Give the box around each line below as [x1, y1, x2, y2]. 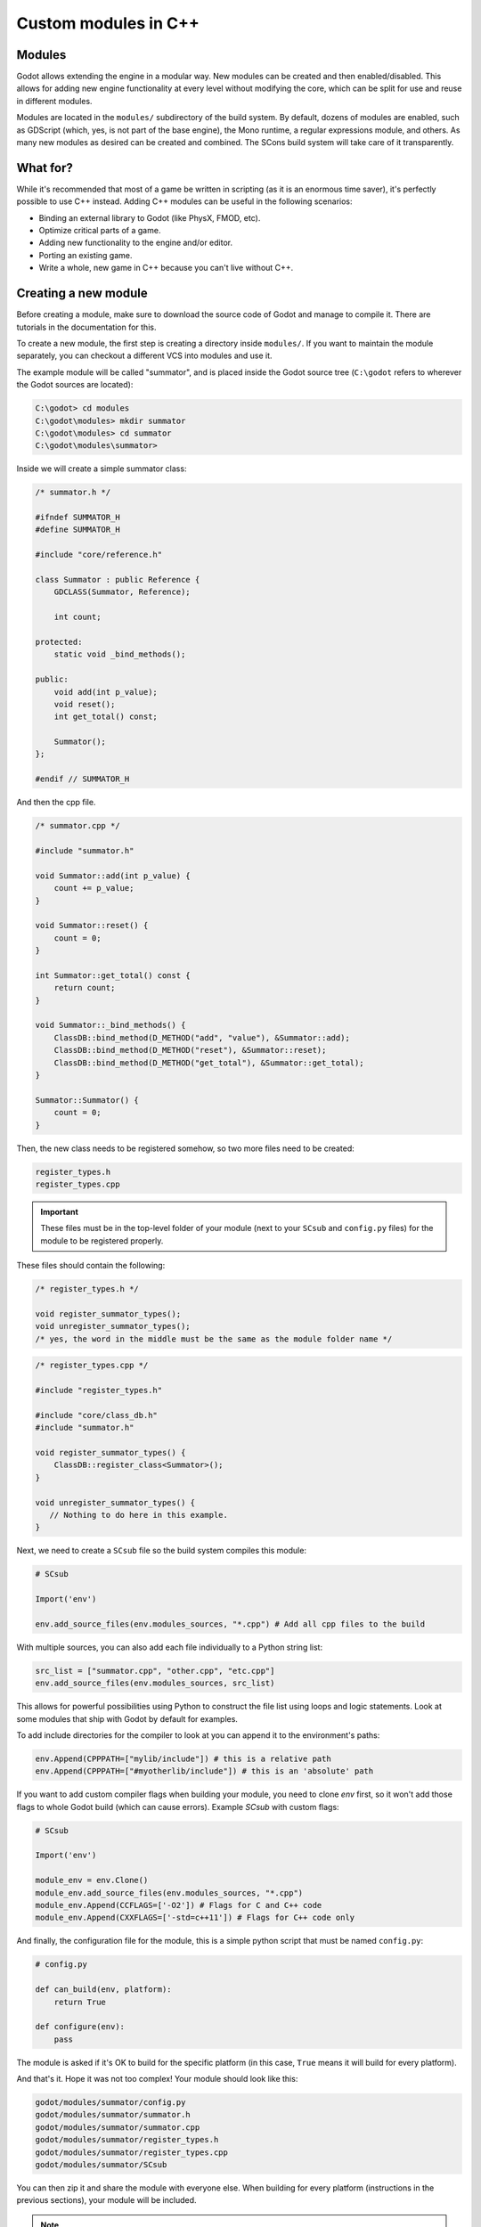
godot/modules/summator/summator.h [35, 2109, 191, 2120]
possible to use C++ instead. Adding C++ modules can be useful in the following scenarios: [16, 196, 353, 207]
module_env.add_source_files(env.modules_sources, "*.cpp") [35, 1888, 304, 1897]
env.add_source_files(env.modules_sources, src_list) [35, 1678, 275, 1688]
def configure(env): [35, 2022, 125, 2032]
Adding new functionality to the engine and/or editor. [38, 237, 233, 249]
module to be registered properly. [40, 1235, 164, 1246]
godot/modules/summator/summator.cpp [35, 2122, 200, 2133]
